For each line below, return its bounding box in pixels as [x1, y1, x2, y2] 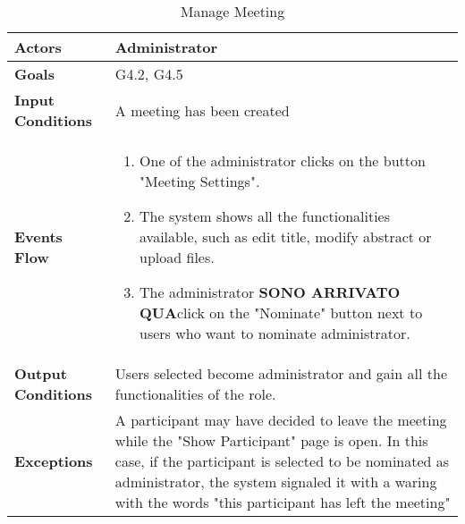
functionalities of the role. [114, 384, 276, 404]
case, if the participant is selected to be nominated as [114, 451, 450, 471]
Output [14, 363, 67, 384]
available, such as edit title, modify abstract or [139, 226, 432, 247]
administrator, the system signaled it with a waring [114, 471, 437, 492]
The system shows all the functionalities [139, 206, 391, 226]
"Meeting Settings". [139, 171, 260, 191]
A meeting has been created [114, 99, 290, 121]
